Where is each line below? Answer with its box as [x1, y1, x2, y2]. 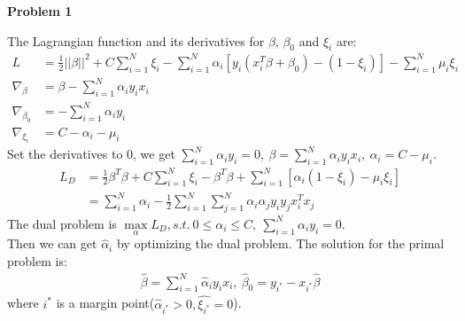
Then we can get [7, 234, 97, 253]
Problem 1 [7, 2, 73, 20]
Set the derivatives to [7, 145, 123, 163]
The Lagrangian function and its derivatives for [7, 31, 265, 50]
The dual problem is [7, 214, 117, 232]
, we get [133, 145, 175, 163]
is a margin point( [56, 294, 155, 312]
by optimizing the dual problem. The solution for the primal [116, 234, 445, 253]
